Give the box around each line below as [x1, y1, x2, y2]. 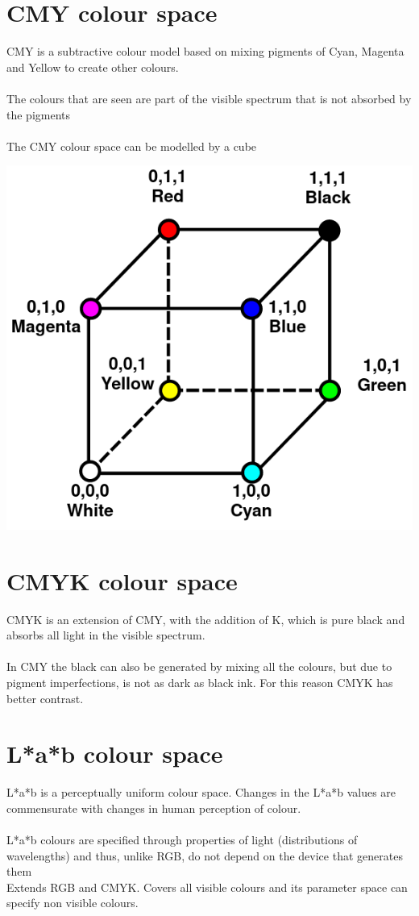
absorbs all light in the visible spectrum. [6, 627, 205, 643]
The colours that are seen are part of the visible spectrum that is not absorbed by [6, 90, 412, 106]
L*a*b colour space [6, 737, 223, 770]
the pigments [6, 106, 71, 123]
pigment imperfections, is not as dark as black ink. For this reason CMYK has [6, 673, 393, 690]
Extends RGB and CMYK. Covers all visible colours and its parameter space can [6, 878, 408, 895]
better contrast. [6, 689, 84, 706]
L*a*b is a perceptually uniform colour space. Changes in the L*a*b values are [6, 784, 396, 801]
